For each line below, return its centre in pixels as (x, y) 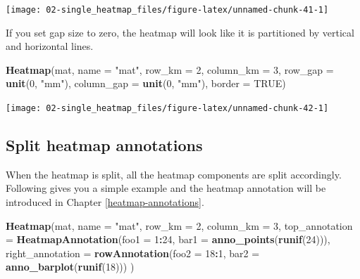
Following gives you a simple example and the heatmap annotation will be (166, 188)
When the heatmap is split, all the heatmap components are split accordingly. (174, 174)
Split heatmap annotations (104, 145)
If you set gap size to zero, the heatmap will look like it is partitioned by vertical (180, 32)
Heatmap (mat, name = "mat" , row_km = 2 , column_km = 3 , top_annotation (179, 225)
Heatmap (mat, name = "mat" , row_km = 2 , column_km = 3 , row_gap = (170, 69)
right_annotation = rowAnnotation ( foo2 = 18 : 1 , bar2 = (133, 253)
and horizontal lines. (50, 46)
